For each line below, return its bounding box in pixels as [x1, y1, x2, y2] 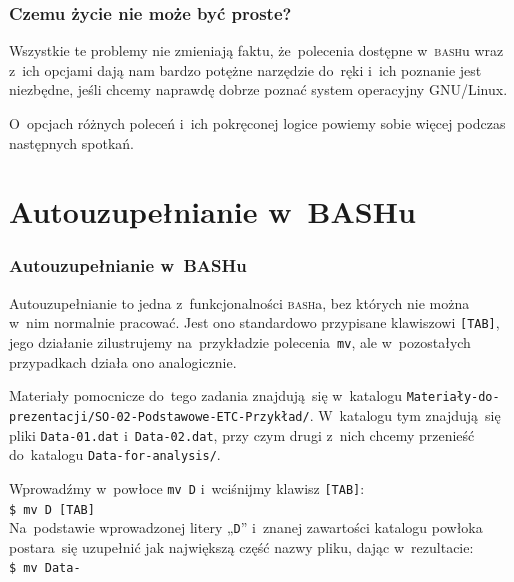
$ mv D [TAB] [9, 502, 95, 517]
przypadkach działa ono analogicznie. [9, 351, 237, 372]
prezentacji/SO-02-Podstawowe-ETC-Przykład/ [9, 409, 310, 424]
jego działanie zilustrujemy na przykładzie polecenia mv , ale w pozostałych [9, 332, 471, 353]
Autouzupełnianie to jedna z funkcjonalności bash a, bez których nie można [9, 292, 470, 313]
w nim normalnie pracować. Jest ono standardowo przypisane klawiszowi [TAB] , [9, 312, 500, 333]
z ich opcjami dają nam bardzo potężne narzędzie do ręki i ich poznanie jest [9, 59, 482, 80]
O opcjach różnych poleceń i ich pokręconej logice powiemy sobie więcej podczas [9, 113, 506, 133]
